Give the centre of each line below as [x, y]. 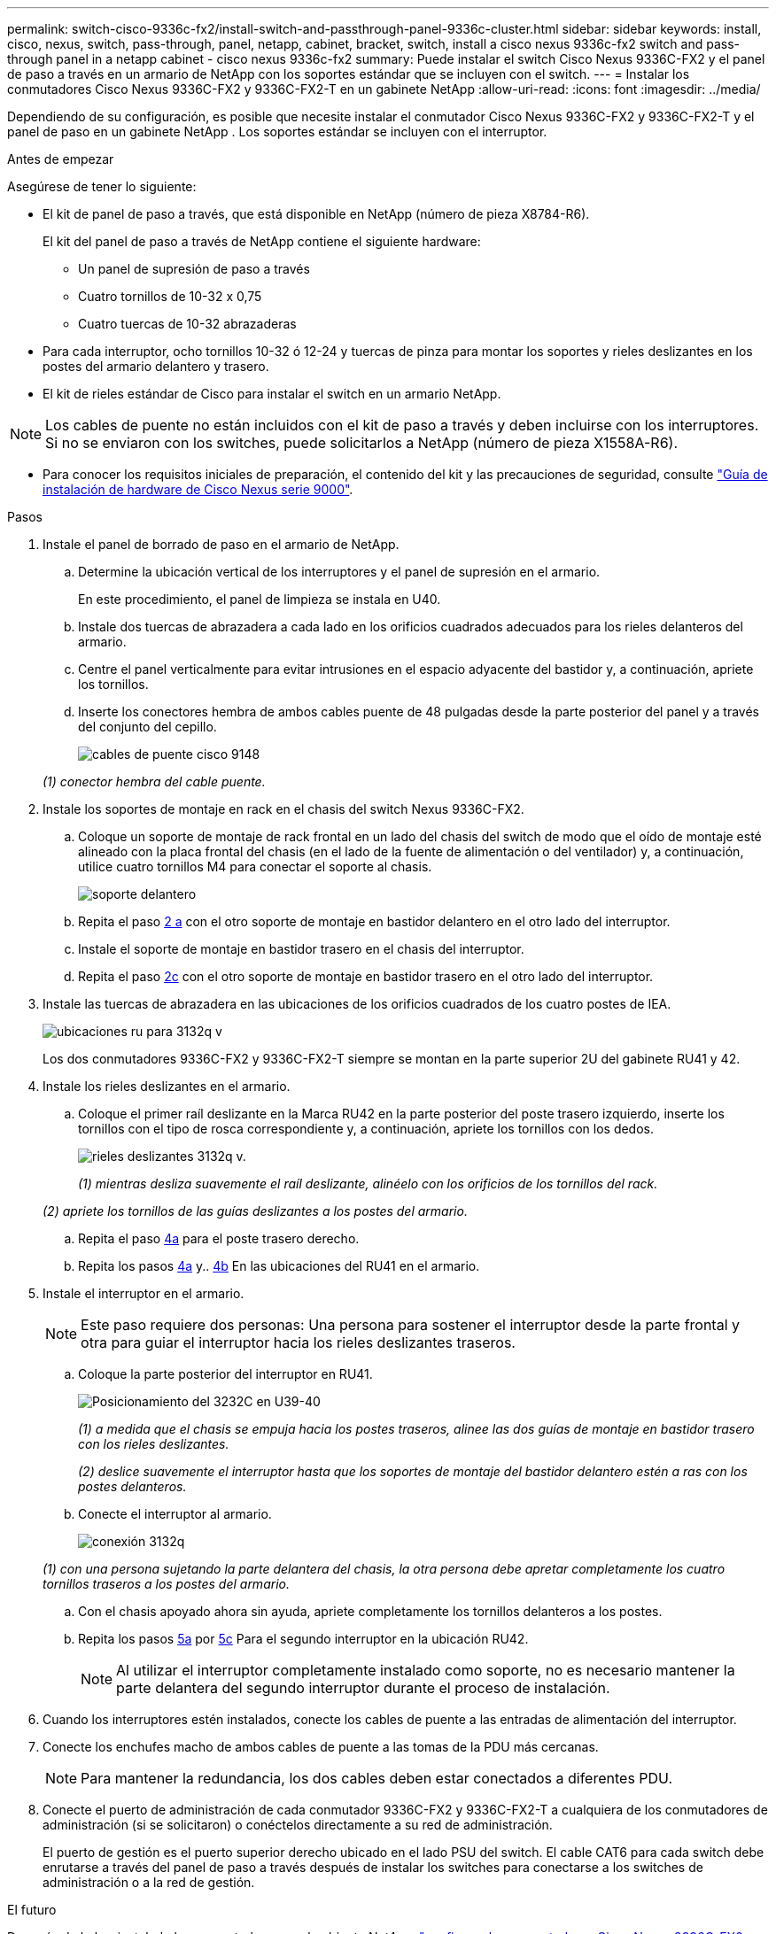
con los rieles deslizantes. [154, 1444]
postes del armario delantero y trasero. [156, 366]
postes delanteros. [132, 1486]
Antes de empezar [61, 159]
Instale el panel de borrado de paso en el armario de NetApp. [221, 544]
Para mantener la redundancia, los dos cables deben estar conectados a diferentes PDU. [377, 1778]
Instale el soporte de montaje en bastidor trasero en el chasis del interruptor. [301, 949]
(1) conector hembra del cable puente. [154, 781]
